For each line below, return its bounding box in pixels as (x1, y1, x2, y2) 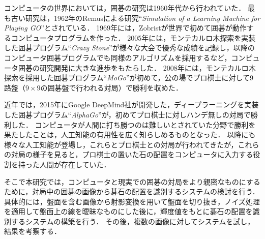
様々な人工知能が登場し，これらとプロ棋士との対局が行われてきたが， (4, 139, 238, 150)
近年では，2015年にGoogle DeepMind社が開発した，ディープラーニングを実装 (4, 99, 259, 110)
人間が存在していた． (39, 159, 111, 169)
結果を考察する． (4, 226, 61, 236)
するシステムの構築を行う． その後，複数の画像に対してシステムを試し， (11, 216, 255, 226)
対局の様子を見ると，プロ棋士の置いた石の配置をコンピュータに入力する (11, 149, 253, 160)
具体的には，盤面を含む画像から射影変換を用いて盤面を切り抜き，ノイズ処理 (4, 196, 260, 206)
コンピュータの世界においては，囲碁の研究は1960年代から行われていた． (4, 3, 246, 13)
